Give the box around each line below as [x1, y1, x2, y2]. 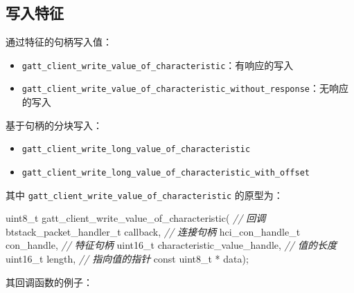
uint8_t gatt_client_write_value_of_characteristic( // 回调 [6, 211, 266, 225]
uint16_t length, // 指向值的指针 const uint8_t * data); [6, 252, 249, 266]
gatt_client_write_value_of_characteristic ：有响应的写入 [21, 57, 294, 72]
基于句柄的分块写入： [6, 117, 103, 132]
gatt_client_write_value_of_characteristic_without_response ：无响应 [21, 81, 349, 95]
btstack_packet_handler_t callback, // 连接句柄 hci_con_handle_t [6, 224, 301, 238]
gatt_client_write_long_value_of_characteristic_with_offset [21, 167, 310, 178]
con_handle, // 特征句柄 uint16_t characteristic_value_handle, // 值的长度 [6, 238, 337, 252]
